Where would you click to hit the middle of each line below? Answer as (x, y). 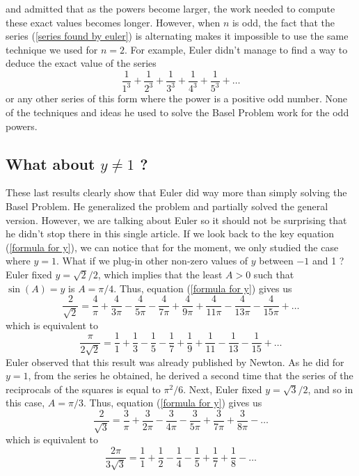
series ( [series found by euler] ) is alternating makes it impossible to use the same (177, 36)
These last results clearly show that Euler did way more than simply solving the (176, 192)
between (276, 261)
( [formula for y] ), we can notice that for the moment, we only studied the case (172, 247)
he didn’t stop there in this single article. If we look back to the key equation (170, 233)
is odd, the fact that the (284, 22)
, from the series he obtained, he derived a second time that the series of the (191, 375)
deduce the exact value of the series (81, 63)
